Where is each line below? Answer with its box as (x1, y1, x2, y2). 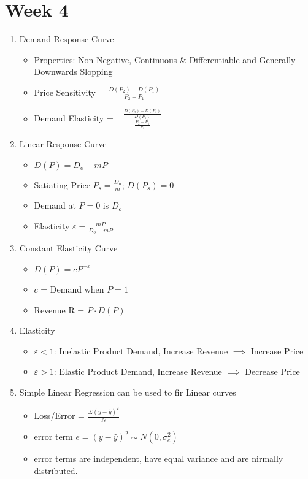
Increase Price (250, 344, 304, 357)
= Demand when (40, 282, 104, 295)
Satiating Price (34, 178, 90, 191)
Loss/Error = (34, 409, 85, 422)
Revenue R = (34, 303, 85, 316)
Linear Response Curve (19, 137, 107, 150)
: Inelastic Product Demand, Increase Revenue (53, 344, 228, 357)
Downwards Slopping (34, 65, 113, 78)
